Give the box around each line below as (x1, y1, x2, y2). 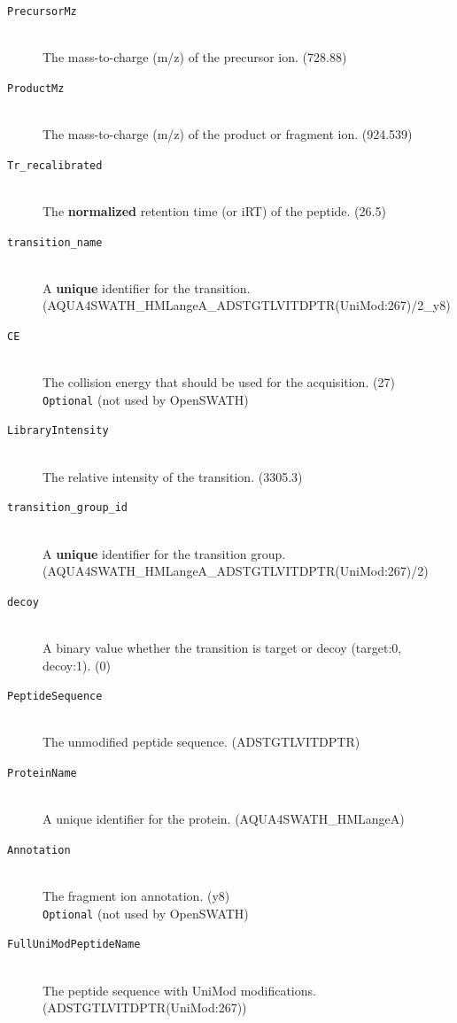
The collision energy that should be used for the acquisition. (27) (43, 373, 395, 391)
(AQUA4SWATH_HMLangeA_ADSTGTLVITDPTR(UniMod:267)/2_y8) (43, 296, 451, 314)
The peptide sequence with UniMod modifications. (43, 980, 316, 999)
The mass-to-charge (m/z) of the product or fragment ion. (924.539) (43, 125, 413, 143)
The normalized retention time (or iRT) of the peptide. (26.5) (43, 201, 386, 220)
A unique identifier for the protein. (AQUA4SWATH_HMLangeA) (43, 810, 405, 828)
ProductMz (7, 81, 65, 95)
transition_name (7, 236, 103, 249)
